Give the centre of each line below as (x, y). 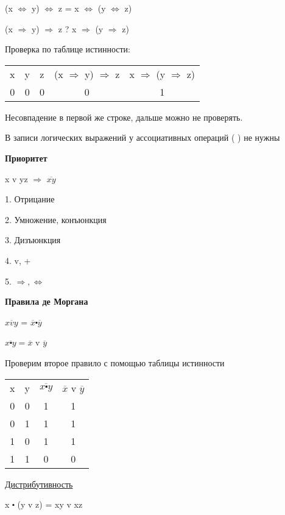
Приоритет (26, 158)
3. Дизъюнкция (33, 240)
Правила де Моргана (47, 301)
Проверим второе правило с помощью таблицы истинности (115, 362)
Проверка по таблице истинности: (68, 49)
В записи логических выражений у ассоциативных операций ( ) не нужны (142, 137)
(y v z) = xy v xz (50, 504)
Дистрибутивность (39, 484)
